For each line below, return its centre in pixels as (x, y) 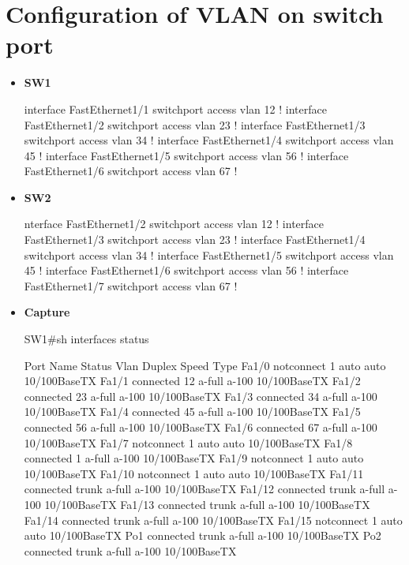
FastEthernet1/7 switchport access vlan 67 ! (131, 285)
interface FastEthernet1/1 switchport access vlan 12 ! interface (175, 109)
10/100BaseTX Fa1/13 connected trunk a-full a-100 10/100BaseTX (207, 504)
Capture (47, 312)
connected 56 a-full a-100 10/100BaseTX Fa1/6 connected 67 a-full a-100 (201, 427)
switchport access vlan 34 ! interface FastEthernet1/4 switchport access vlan (209, 140)
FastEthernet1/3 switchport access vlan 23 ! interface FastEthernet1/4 (195, 239)
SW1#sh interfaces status (86, 339)
